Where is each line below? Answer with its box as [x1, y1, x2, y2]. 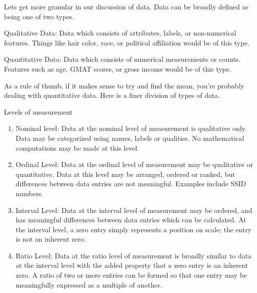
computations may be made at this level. [15, 142, 139, 153]
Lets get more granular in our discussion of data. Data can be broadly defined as [4, 1, 249, 11]
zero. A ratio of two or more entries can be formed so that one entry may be [15, 270, 247, 280]
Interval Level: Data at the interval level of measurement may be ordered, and [15, 205, 253, 215]
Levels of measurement [4, 106, 73, 117]
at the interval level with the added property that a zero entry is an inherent [15, 260, 248, 270]
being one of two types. [4, 11, 75, 21]
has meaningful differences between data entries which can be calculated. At [15, 214, 246, 225]
